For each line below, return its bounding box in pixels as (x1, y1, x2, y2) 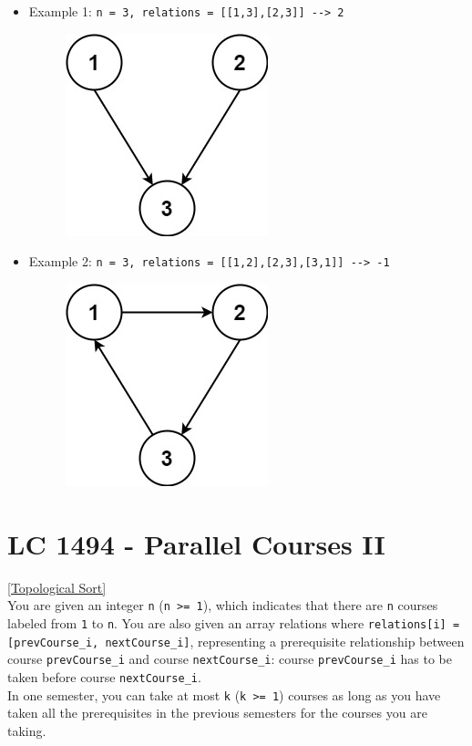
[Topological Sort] (7, 577, 107, 596)
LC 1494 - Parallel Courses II (7, 524, 385, 562)
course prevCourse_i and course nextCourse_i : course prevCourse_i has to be (7, 649, 452, 668)
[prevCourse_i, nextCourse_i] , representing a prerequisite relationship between (7, 631, 465, 650)
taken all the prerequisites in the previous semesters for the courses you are (7, 703, 427, 722)
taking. (7, 720, 46, 740)
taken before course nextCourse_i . (7, 667, 201, 686)
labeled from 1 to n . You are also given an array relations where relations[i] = (7, 613, 460, 632)
